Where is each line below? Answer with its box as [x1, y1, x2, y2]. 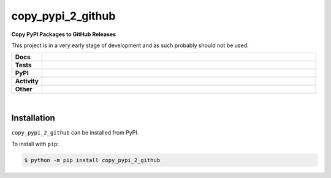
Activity [15, 77, 39, 86]
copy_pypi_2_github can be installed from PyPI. [11, 129, 139, 136]
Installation [11, 113, 55, 124]
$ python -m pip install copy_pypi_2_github [24, 157, 161, 163]
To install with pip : [11, 140, 59, 147]
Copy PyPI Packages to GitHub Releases [11, 31, 116, 38]
